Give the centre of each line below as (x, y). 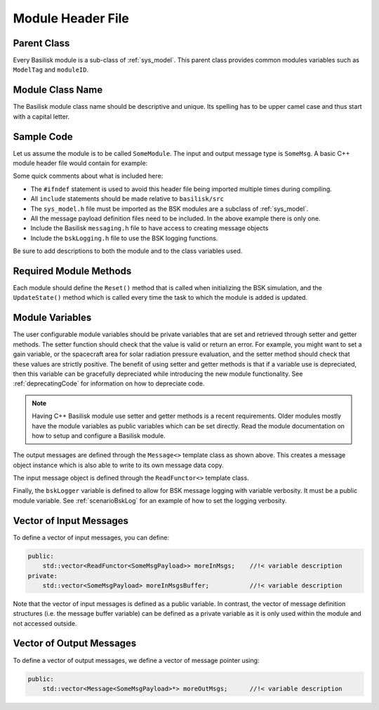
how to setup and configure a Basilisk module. (99, 435)
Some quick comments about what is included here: (88, 176)
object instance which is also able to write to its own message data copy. (118, 465)
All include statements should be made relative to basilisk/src (127, 199)
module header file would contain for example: (80, 163)
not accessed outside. (45, 623)
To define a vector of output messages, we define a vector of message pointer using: (136, 660)
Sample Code (43, 137)
